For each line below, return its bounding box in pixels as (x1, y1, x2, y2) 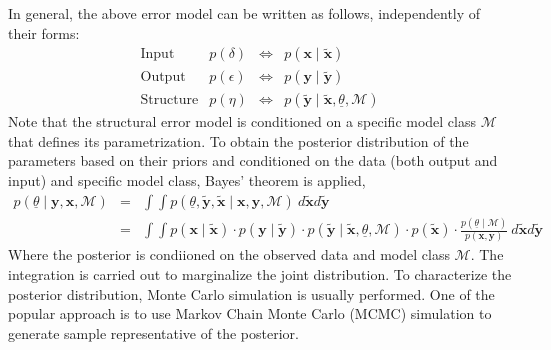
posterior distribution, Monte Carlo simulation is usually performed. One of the (8, 283, 495, 304)
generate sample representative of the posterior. (8, 322, 299, 343)
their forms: (8, 22, 80, 43)
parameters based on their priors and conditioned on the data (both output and (8, 150, 498, 171)
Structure (140, 93, 199, 108)
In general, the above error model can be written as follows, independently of (8, 3, 481, 23)
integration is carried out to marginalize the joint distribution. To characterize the (8, 263, 512, 284)
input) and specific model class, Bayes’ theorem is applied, (8, 170, 366, 191)
